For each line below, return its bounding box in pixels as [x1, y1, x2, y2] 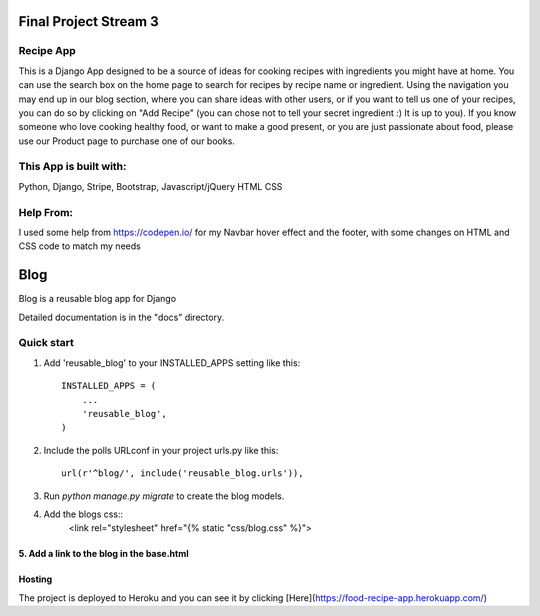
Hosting [18, 573, 53, 585]
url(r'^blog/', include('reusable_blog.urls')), [61, 468, 304, 479]
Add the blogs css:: [43, 508, 124, 520]
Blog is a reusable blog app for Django [18, 293, 177, 305]
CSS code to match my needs [18, 240, 142, 252]
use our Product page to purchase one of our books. [18, 135, 235, 147]
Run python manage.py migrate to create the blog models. [43, 490, 285, 502]
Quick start [18, 336, 75, 350]
